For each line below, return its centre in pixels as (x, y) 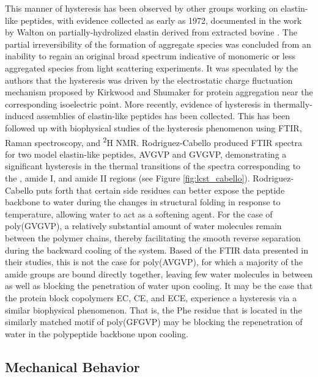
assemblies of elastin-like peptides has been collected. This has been (164, 116)
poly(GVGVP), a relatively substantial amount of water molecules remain (143, 226)
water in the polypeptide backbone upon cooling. (97, 333)
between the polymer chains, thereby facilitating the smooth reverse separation (153, 237)
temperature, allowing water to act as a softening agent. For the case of (139, 214)
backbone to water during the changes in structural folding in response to (143, 202)
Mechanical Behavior (72, 366)
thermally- (293, 104)
